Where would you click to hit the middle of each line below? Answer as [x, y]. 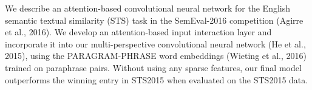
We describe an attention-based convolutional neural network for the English [148, 8]
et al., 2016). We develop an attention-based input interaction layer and [138, 32]
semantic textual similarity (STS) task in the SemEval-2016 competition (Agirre [154, 20]
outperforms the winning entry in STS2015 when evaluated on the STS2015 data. [157, 79]
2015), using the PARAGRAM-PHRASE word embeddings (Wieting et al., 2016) [156, 56]
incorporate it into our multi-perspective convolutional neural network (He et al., [155, 43]
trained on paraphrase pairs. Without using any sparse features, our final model [153, 67]
